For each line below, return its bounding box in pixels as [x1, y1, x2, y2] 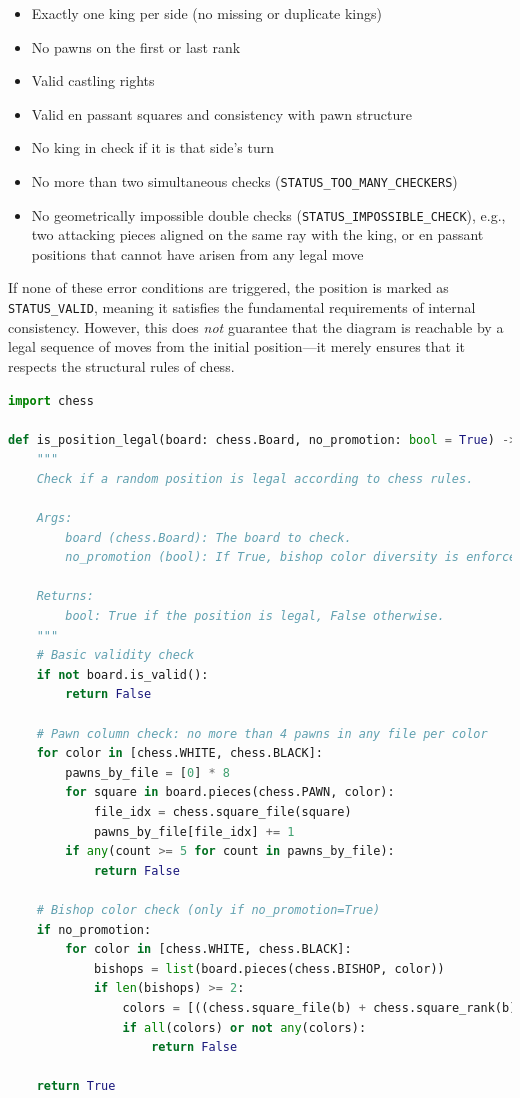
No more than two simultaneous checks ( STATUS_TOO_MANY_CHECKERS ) [31, 170, 458, 191]
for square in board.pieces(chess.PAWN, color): [65, 785, 395, 800]
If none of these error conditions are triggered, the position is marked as [8, 277, 449, 298]
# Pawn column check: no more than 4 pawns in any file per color [36, 726, 488, 741]
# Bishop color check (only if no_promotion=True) [36, 902, 381, 917]
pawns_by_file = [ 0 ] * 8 [65, 765, 231, 780]
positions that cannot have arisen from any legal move [31, 243, 364, 264]
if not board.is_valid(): [36, 667, 209, 682]
